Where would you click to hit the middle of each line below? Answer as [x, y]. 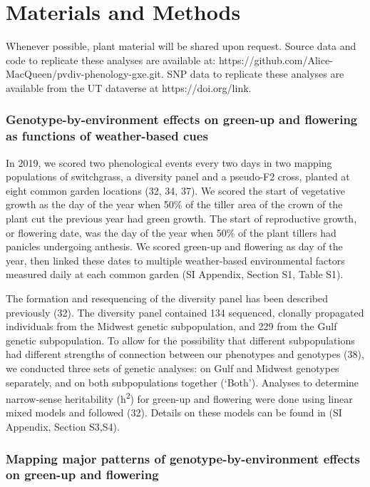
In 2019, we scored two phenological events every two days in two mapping [169, 162]
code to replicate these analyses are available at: [111, 60]
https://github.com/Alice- [276, 60]
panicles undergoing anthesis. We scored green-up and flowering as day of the [174, 246]
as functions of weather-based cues [107, 136]
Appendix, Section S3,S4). [63, 426]
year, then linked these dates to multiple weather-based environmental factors [175, 260]
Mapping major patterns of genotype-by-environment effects [183, 458]
